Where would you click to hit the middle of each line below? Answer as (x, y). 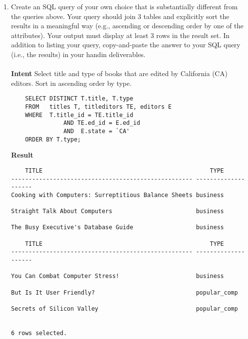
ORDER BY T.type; (53, 139)
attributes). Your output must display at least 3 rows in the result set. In (120, 35)
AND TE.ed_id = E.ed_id (102, 123)
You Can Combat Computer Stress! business (117, 276)
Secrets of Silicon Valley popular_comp (124, 309)
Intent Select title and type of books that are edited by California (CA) (119, 73)
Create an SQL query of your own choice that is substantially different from (124, 6)
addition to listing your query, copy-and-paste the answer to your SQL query (126, 45)
